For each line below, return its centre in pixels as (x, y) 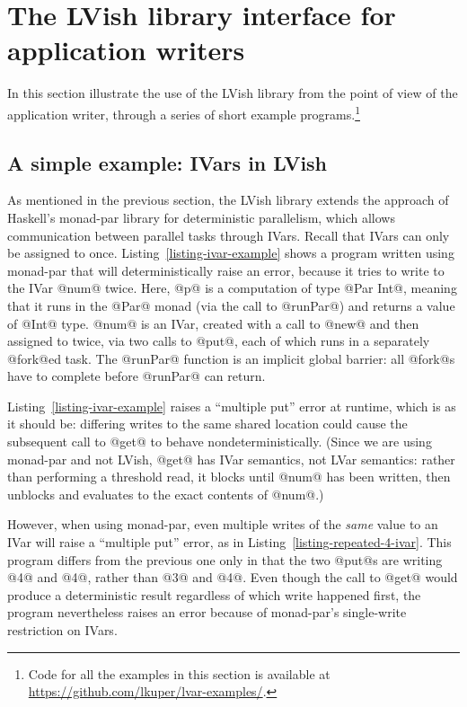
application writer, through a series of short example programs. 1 (184, 112)
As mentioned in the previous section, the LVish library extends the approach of (228, 200)
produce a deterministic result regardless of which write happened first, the (214, 594)
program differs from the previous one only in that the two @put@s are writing (225, 559)
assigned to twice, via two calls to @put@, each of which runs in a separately (219, 341)
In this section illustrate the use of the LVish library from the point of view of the (233, 93)
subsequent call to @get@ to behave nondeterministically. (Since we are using (220, 442)
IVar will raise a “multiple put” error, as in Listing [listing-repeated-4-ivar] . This (229, 542)
